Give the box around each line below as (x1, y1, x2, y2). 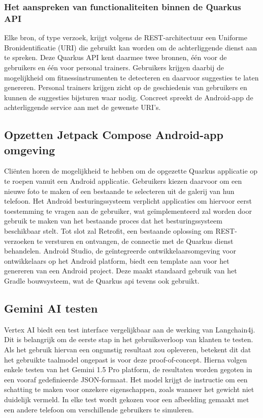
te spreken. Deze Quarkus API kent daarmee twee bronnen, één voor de (4, 52, 227, 63)
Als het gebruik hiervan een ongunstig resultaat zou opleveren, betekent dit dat (4, 344, 251, 354)
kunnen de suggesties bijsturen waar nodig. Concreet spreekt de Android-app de (4, 92, 253, 102)
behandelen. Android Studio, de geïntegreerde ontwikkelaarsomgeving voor (4, 245, 236, 256)
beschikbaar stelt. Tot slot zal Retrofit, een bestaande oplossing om (4, 226, 213, 236)
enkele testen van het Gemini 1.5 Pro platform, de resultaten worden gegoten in (4, 364, 252, 375)
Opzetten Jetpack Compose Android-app (4, 127, 223, 143)
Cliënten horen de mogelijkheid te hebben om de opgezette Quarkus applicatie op (4, 165, 258, 176)
